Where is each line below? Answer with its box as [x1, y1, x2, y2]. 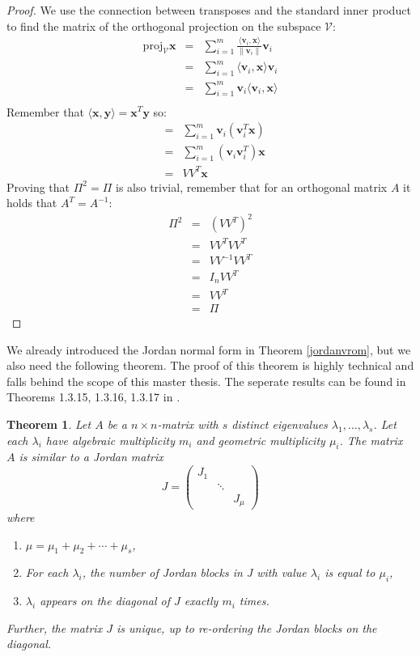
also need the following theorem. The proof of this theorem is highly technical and [6, 357, 414, 374]
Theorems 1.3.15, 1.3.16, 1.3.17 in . [6, 388, 180, 405]
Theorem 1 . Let [6, 416, 91, 433]
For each [25, 564, 69, 581]
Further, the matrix [6, 619, 103, 636]
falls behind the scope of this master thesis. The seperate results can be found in [6, 372, 406, 389]
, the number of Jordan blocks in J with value [82, 564, 307, 581]
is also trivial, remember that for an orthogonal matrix [115, 178, 388, 195]
